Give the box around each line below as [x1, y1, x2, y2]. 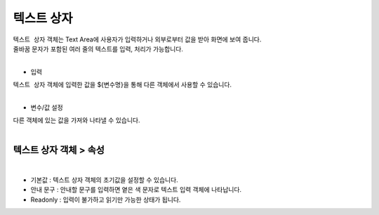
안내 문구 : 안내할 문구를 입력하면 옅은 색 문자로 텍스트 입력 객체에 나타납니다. [30, 185, 242, 194]
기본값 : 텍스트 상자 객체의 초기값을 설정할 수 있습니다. [30, 176, 178, 184]
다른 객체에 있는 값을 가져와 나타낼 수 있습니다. [13, 116, 140, 124]
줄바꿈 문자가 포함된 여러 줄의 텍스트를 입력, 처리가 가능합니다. [13, 44, 184, 53]
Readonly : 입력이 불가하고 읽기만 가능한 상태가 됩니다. [30, 195, 181, 204]
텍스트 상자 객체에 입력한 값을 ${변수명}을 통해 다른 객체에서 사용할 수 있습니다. [13, 81, 232, 89]
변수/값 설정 [30, 103, 63, 112]
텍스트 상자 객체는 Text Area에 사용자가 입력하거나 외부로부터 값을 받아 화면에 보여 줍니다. [13, 35, 262, 44]
